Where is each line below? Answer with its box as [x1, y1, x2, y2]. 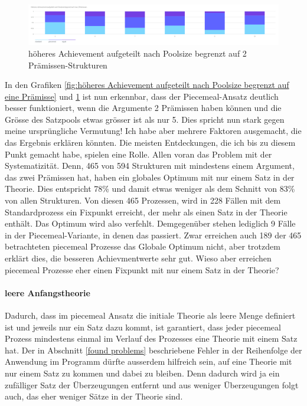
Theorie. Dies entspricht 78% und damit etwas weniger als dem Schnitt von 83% [5, 182, 295, 195]
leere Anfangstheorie [5, 286, 90, 299]
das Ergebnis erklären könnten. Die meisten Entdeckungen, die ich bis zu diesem [5, 136, 296, 149]
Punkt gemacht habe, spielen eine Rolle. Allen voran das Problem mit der [5, 148, 272, 160]
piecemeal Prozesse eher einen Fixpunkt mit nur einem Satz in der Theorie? [5, 263, 279, 276]
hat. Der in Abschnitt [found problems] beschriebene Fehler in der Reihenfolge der [5, 343, 302, 356]
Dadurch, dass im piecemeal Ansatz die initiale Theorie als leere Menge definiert [5, 309, 296, 321]
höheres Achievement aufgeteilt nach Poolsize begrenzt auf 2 [28, 47, 247, 59]
